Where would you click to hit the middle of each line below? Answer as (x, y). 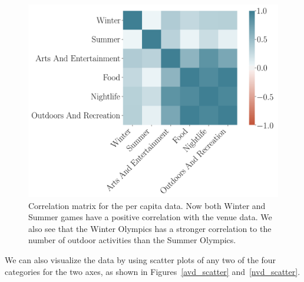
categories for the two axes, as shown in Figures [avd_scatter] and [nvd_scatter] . (153, 271)
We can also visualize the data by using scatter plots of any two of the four (141, 260)
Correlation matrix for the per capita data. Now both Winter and (147, 205)
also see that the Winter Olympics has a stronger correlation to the (150, 228)
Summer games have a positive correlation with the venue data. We (150, 217)
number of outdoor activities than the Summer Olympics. (132, 240)
